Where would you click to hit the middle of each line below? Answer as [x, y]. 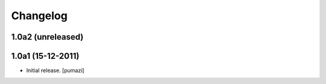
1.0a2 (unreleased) [47, 37]
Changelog [39, 16]
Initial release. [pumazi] [55, 70]
